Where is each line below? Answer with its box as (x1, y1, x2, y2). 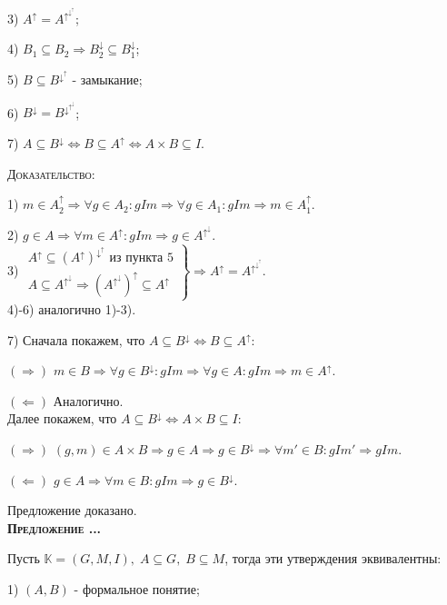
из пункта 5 (109, 252, 174, 265)
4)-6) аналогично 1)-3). (7, 299, 136, 318)
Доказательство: (7, 164, 95, 183)
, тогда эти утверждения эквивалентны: (224, 549, 442, 568)
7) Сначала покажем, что (7, 330, 145, 349)
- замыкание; (72, 69, 143, 88)
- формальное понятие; (74, 579, 200, 598)
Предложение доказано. (7, 501, 137, 520)
